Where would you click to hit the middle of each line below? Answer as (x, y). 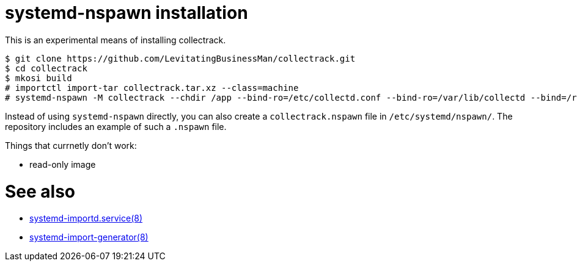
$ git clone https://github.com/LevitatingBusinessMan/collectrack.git (180, 58)
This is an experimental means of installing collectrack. (116, 40)
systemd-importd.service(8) (86, 218)
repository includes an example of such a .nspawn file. (116, 126)
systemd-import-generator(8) (89, 237)
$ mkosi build (39, 78)
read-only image (63, 164)
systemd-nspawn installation (127, 13)
